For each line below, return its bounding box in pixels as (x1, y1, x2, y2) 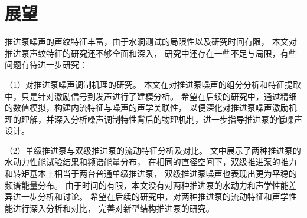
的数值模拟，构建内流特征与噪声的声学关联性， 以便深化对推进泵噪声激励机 (5, 101, 297, 114)
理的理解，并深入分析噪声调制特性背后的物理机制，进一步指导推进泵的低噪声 (5, 113, 302, 125)
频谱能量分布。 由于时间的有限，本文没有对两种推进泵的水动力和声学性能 (5, 179, 289, 191)
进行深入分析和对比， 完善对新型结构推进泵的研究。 (12, 202, 214, 214)
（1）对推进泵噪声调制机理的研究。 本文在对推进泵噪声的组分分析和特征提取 (5, 78, 301, 90)
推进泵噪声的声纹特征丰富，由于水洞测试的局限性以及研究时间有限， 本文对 (5, 35, 297, 48)
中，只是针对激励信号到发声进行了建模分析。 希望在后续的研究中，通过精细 (5, 90, 297, 102)
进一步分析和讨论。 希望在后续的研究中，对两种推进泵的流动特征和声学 (12, 190, 289, 203)
